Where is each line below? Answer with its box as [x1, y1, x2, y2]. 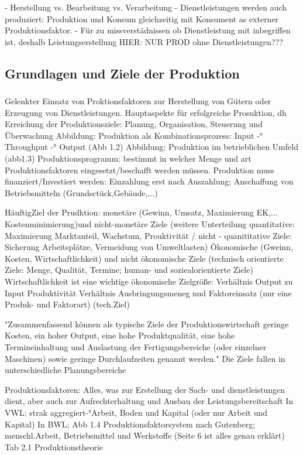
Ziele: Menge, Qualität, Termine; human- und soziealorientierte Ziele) [5, 264, 253, 276]
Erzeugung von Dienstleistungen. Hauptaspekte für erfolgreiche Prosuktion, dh [5, 106, 287, 118]
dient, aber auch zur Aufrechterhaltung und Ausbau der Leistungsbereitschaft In [5, 395, 294, 407]
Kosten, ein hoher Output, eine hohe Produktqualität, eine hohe [5, 329, 235, 341]
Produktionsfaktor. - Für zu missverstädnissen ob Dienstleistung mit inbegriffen [5, 24, 291, 36]
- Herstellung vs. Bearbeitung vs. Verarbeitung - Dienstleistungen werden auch [5, 1, 287, 13]
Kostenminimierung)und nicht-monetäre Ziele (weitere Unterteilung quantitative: [5, 218, 295, 230]
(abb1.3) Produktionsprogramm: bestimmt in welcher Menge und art [5, 152, 252, 165]
